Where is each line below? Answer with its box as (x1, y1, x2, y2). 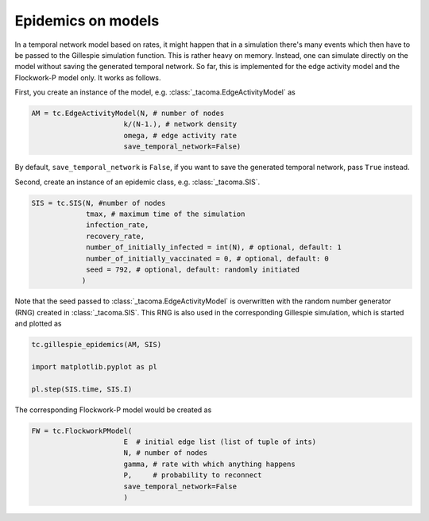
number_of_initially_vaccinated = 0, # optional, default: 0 (86, 254, 330, 263)
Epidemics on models (14, 12, 160, 29)
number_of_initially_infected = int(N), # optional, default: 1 (86, 243, 342, 252)
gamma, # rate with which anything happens (123, 459, 296, 469)
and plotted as (14, 318, 62, 329)
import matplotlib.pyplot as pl (31, 362, 158, 371)
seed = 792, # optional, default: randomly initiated (86, 264, 300, 274)
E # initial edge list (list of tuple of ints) (123, 438, 317, 446)
